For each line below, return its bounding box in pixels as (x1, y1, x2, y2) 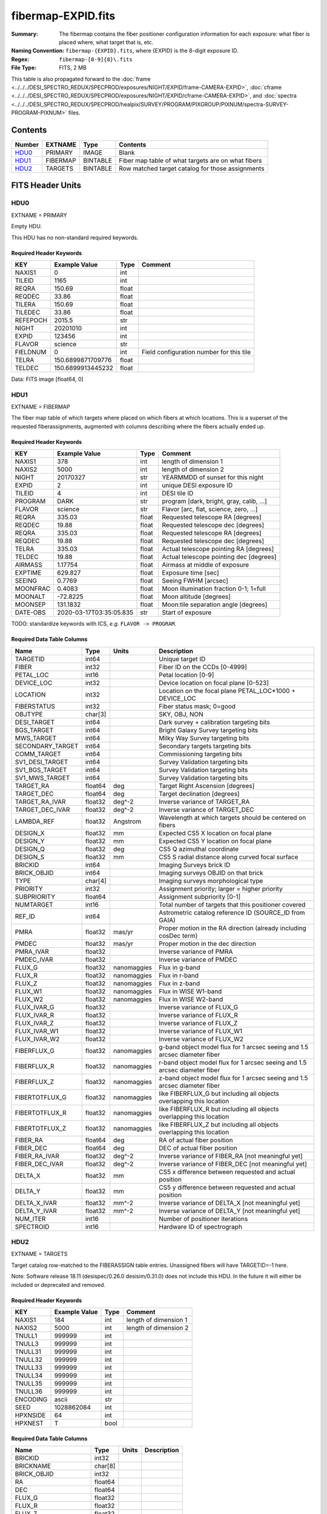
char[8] (94, 1461, 116, 1470)
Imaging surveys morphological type (158, 876, 263, 885)
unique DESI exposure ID (161, 481, 233, 490)
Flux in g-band (158, 963, 200, 971)
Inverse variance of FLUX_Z (158, 1019, 238, 1027)
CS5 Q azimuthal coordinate (158, 845, 239, 853)
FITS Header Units (11, 180, 82, 191)
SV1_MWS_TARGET (15, 773, 70, 782)
